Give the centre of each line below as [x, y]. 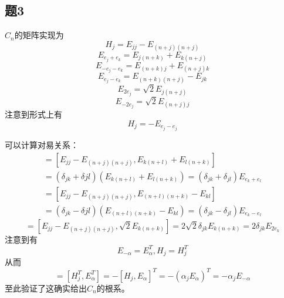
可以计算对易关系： [42, 144]
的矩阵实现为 [39, 35]
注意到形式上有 [33, 114]
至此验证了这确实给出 [46, 288]
